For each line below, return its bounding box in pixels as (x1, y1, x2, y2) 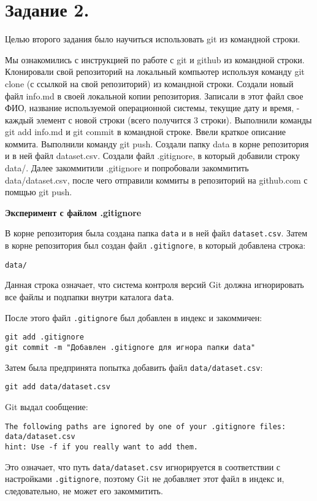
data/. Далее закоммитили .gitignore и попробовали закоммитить (5, 161, 249, 174)
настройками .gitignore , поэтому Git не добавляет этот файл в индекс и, (5, 472, 285, 485)
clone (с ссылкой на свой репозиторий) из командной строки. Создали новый (5, 77, 294, 90)
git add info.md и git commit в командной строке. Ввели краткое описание (5, 125, 286, 138)
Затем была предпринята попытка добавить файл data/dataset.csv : (5, 360, 263, 373)
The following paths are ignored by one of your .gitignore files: (5, 422, 286, 431)
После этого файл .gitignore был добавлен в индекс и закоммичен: (5, 311, 262, 324)
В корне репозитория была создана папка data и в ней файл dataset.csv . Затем (5, 227, 308, 239)
